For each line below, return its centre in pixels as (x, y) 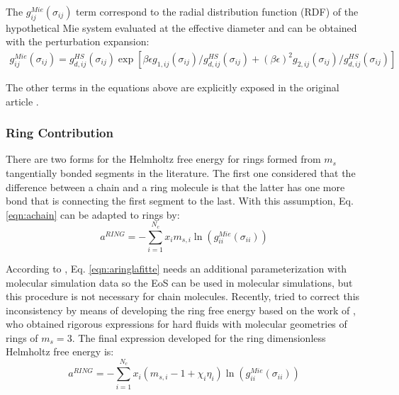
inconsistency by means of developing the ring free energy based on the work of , (181, 310)
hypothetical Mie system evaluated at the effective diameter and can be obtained (181, 27)
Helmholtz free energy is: (60, 351)
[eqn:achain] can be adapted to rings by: (93, 214)
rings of (22, 337)
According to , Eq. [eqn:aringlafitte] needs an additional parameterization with (176, 268)
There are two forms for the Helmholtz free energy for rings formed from (163, 159)
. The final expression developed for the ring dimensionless (199, 337)
